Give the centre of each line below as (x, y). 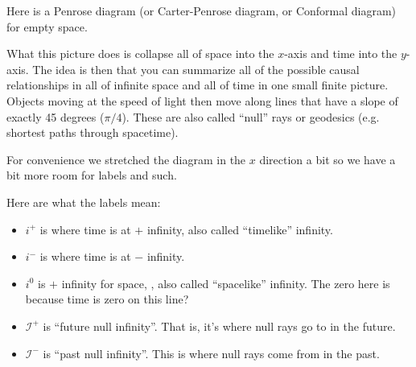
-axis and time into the (341, 54)
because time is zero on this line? (107, 299)
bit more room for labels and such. (92, 175)
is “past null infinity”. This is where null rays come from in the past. (211, 353)
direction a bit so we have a (327, 159)
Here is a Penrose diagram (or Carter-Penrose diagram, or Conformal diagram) (202, 10)
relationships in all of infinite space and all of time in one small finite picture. (198, 85)
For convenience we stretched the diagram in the (126, 159)
